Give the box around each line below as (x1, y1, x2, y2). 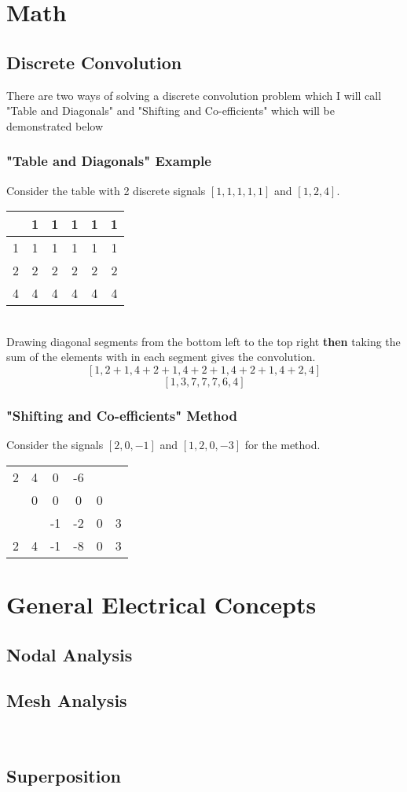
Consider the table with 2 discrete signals (6, 182, 206, 198)
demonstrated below (6, 117, 104, 134)
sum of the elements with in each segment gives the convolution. (6, 348, 316, 365)
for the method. (244, 437, 321, 453)
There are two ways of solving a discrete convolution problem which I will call (6, 87, 382, 103)
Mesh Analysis (6, 688, 127, 713)
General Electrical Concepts (6, 588, 317, 620)
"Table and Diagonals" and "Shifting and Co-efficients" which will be (6, 102, 335, 119)
